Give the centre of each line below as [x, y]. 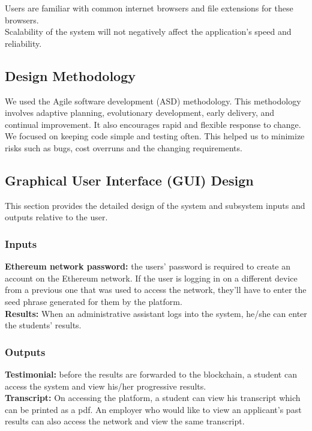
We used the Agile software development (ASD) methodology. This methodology [153, 101]
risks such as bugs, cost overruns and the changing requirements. [124, 147]
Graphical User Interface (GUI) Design [129, 180]
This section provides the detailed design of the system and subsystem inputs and [155, 205]
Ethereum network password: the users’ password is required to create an [148, 266]
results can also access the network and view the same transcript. [125, 421]
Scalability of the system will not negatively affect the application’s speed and [148, 32]
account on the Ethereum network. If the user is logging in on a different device [151, 278]
